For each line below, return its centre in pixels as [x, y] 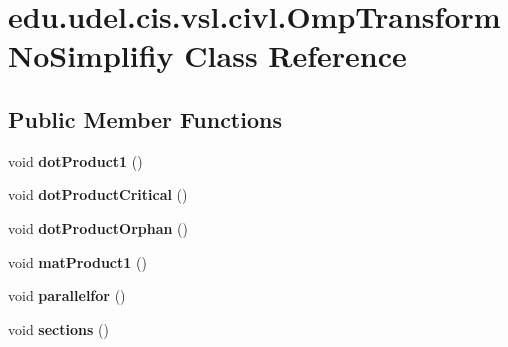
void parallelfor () [67, 295]
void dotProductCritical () [98, 194]
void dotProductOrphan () [98, 227]
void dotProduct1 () [75, 160]
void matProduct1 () [77, 261]
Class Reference [295, 55]
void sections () [58, 328]
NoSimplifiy [91, 55]
